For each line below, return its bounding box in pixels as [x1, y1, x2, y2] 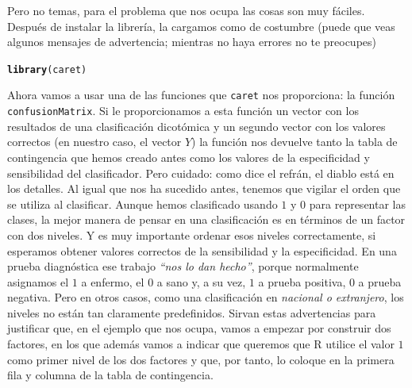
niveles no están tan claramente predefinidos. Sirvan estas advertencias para [7, 304, 376, 321]
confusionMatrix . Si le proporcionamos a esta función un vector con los [7, 102, 359, 119]
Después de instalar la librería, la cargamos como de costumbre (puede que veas [7, 17, 395, 34]
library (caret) [7, 63, 87, 75]
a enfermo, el [81, 273, 144, 290]
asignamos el [7, 273, 69, 290]
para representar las [309, 195, 406, 212]
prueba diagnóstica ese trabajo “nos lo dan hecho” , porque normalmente [7, 258, 359, 275]
